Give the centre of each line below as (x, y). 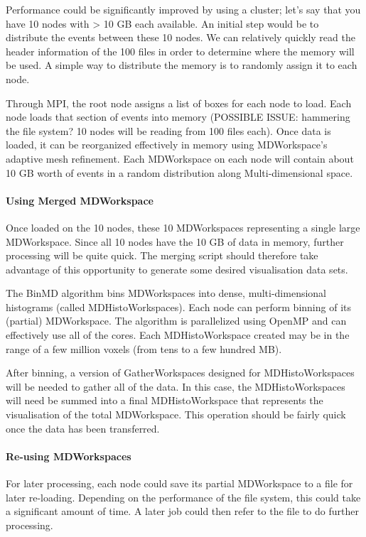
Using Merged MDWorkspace (80, 200)
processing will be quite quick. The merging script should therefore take (162, 255)
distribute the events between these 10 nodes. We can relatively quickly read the (181, 37)
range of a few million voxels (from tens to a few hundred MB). (144, 348)
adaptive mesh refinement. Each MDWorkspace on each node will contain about (180, 158)
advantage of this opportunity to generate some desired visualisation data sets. (177, 269)
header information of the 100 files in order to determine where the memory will (180, 51)
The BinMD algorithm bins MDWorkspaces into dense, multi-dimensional (166, 293)
